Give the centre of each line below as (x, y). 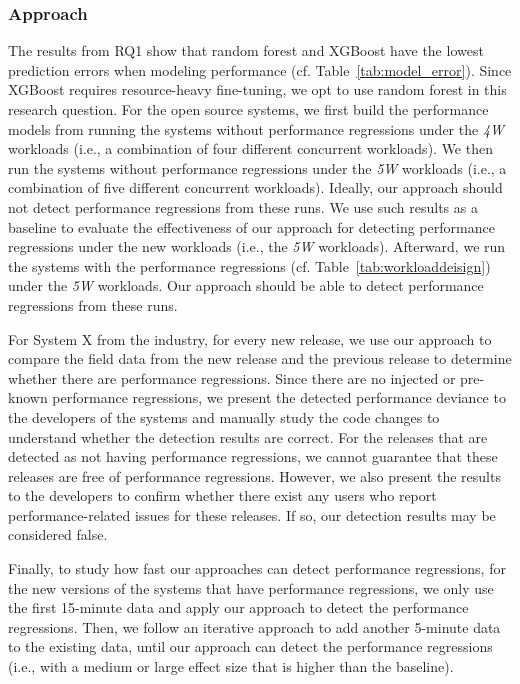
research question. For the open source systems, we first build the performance (248, 109)
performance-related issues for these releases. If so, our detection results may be (252, 514)
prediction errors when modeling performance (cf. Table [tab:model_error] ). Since (260, 69)
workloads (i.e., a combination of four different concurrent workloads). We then (250, 148)
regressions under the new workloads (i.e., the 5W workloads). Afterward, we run (257, 246)
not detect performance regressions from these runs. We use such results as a (243, 206)
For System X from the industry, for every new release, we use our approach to (250, 338)
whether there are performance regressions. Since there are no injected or (232, 377)
